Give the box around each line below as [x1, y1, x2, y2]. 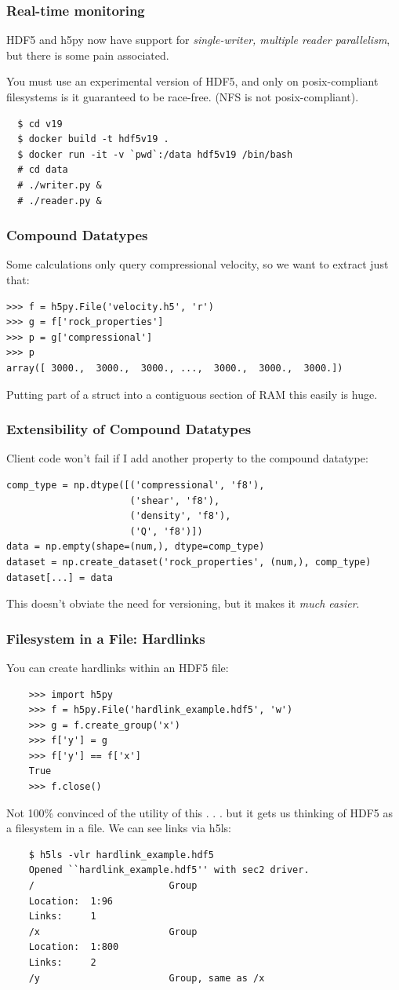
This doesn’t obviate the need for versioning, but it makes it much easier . [6, 595, 360, 612]
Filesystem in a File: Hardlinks [6, 628, 205, 648]
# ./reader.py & [17, 195, 102, 206]
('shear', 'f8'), [129, 495, 220, 506]
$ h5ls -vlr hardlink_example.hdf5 [28, 849, 214, 860]
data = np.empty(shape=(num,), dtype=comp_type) [6, 541, 265, 553]
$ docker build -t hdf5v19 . [17, 133, 169, 145]
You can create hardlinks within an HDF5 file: [6, 659, 229, 675]
